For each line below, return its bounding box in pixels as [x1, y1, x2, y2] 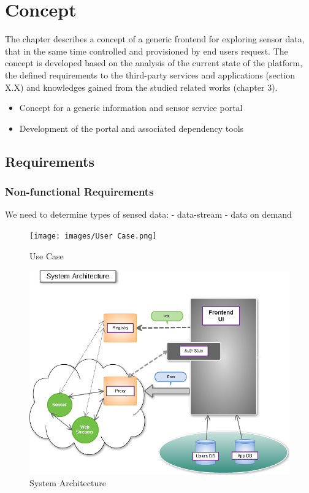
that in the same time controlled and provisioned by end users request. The [5, 44, 288, 57]
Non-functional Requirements [5, 183, 154, 199]
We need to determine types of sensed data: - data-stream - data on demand [5, 208, 292, 221]
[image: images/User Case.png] [29, 231, 157, 240]
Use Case [29, 249, 64, 262]
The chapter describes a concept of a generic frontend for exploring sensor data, [5, 32, 305, 45]
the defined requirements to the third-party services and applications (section [5, 68, 296, 81]
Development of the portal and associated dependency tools [19, 121, 244, 134]
